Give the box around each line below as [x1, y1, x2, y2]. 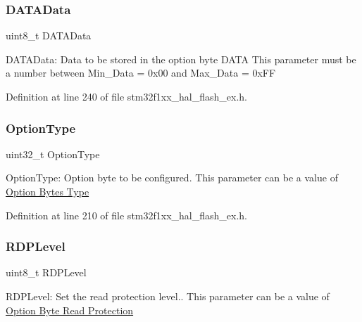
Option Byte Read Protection [6, 302, 134, 317]
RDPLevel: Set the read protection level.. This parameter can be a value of [6, 289, 330, 303]
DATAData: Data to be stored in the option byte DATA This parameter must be [6, 51, 356, 66]
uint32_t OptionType [6, 146, 100, 161]
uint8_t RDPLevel [6, 265, 87, 280]
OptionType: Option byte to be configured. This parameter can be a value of [6, 170, 338, 185]
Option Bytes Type [6, 184, 89, 198]
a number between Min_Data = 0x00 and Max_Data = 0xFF [6, 65, 276, 80]
